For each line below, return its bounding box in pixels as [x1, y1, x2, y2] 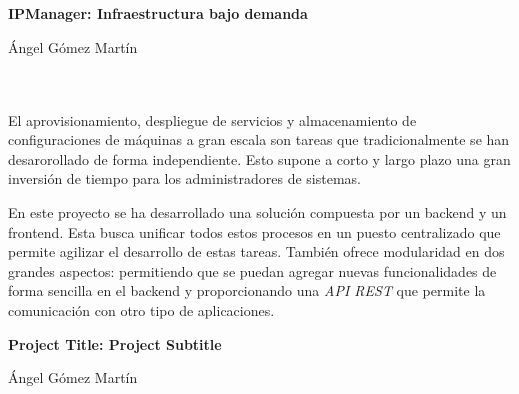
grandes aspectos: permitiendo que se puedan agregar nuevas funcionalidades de [8, 260, 497, 281]
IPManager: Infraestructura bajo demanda [8, 3, 308, 24]
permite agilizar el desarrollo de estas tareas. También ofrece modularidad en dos [8, 241, 505, 262]
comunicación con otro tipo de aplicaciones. [8, 299, 275, 320]
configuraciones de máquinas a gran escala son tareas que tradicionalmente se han [8, 129, 510, 150]
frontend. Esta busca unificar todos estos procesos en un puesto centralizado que [8, 221, 501, 242]
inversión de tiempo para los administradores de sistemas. [8, 168, 362, 189]
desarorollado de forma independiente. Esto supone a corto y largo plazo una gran [8, 148, 511, 169]
